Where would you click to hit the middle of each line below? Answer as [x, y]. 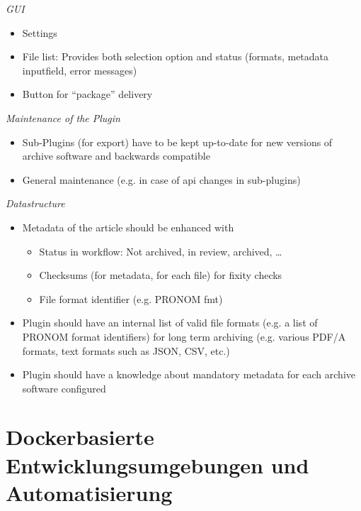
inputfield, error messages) [80, 70]
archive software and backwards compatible [116, 156]
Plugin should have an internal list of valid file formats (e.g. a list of [170, 323]
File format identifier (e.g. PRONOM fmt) [131, 298]
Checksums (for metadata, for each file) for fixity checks [161, 275]
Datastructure [35, 203]
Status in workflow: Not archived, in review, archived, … [161, 251]
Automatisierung [89, 492]
